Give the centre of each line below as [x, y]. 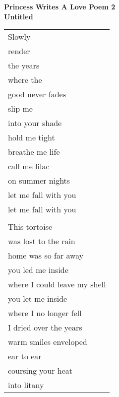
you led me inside [38, 270]
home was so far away [46, 256]
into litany [26, 385]
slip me [20, 109]
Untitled [19, 16]
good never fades [37, 94]
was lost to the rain [42, 241]
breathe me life [34, 152]
